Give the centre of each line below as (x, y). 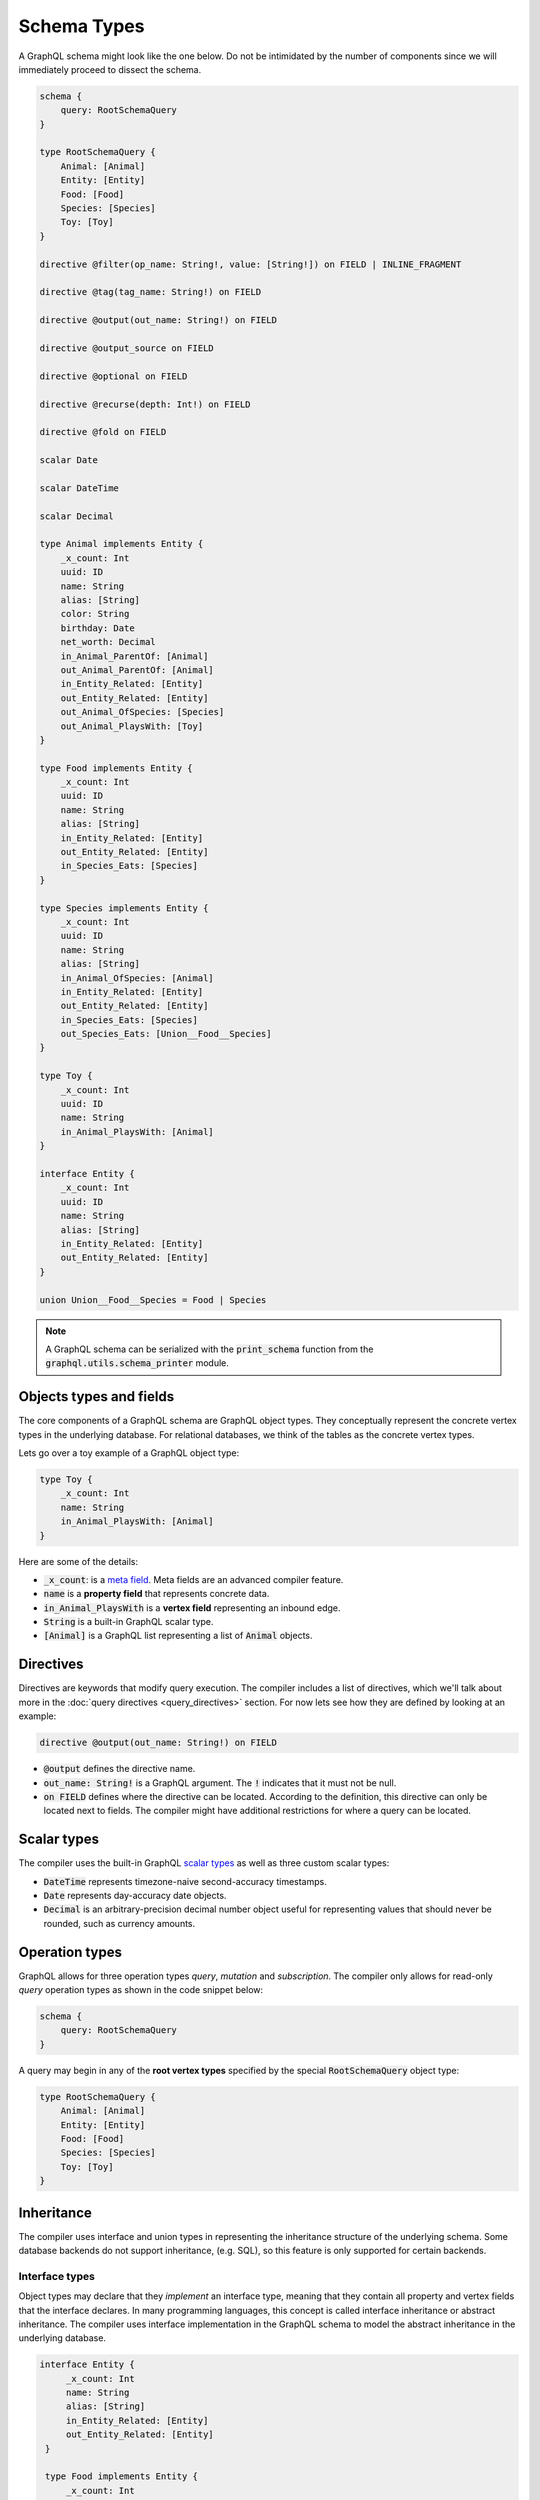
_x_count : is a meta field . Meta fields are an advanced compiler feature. (193, 1579)
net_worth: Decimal (108, 642)
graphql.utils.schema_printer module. (137, 1363)
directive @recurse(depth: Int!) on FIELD (145, 404)
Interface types (56, 2276)
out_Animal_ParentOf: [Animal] (137, 669)
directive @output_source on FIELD (126, 348)
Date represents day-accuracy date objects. (135, 1895)
